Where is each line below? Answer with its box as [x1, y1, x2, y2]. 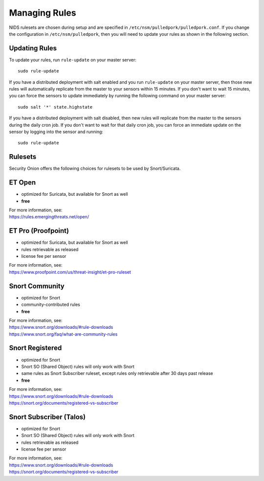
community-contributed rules [21, 301, 80, 308]
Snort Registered [9, 344, 62, 352]
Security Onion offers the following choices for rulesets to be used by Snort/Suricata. [9, 165, 181, 171]
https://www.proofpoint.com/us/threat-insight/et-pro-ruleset [9, 269, 132, 275]
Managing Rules [9, 7, 76, 18]
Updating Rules [9, 44, 57, 52]
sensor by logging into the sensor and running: [9, 129, 104, 135]
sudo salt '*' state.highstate [18, 104, 93, 110]
